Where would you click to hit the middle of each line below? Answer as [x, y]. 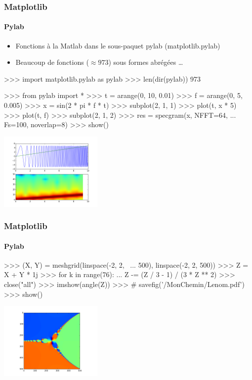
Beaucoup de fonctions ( [52, 62]
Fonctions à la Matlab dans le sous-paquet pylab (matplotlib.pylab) [118, 45]
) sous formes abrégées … [146, 62]
